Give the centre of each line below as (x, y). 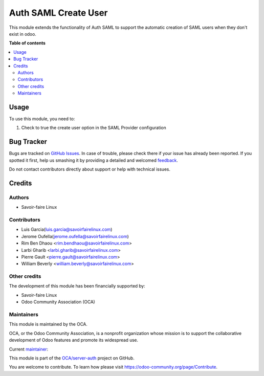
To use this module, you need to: (42, 119)
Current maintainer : (29, 349)
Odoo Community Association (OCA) (58, 302)
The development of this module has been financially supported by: (77, 286)
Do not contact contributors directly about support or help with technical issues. (90, 169)
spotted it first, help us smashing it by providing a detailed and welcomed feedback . (94, 160)
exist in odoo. (23, 34)
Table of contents (27, 43)
